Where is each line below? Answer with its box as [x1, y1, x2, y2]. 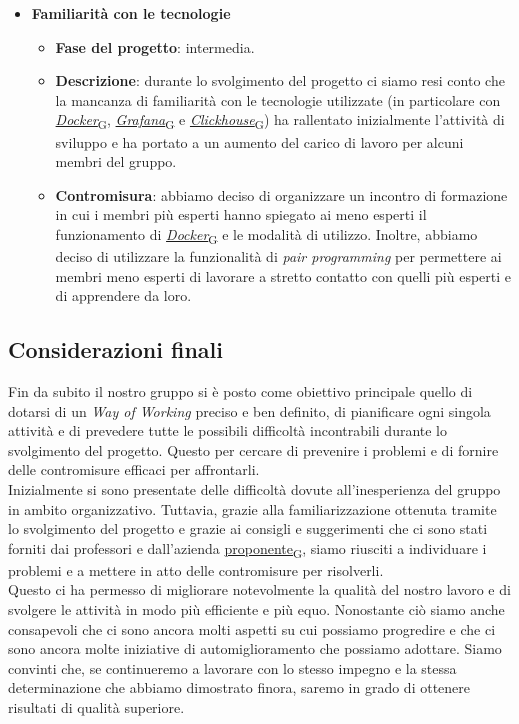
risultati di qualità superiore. [8, 697, 185, 718]
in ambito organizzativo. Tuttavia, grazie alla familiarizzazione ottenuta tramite [8, 498, 497, 519]
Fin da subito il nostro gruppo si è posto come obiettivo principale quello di [8, 380, 473, 401]
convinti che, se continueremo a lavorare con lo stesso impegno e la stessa [8, 657, 457, 678]
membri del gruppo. [55, 151, 177, 172]
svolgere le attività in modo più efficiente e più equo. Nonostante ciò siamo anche [8, 599, 505, 620]
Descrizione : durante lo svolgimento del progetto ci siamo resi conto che [55, 70, 505, 91]
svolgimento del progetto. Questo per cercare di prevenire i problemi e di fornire [8, 439, 499, 460]
